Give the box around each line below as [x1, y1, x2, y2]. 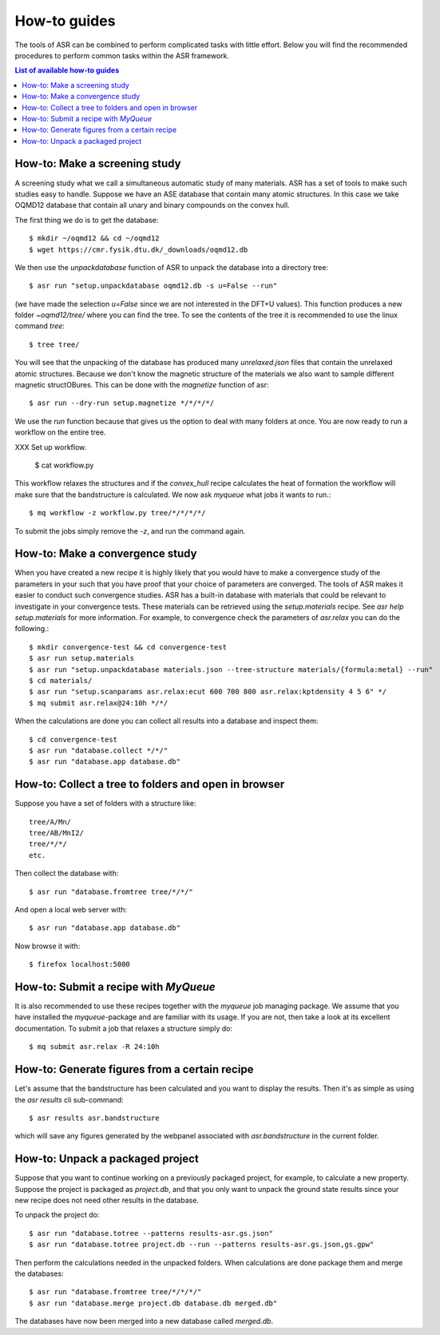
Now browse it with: [14, 941, 81, 951]
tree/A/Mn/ [29, 817, 72, 826]
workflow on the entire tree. [14, 427, 106, 437]
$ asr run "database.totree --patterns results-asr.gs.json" [29, 1229, 273, 1238]
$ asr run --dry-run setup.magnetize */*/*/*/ [29, 399, 215, 407]
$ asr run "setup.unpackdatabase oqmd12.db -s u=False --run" [29, 281, 278, 291]
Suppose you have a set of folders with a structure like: [14, 799, 196, 809]
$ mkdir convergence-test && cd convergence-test [29, 642, 228, 651]
